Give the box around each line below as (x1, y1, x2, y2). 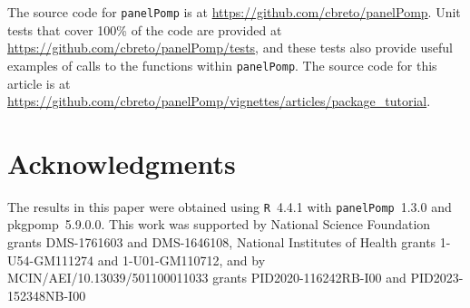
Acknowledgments (7, 144, 236, 181)
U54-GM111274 (7, 250, 93, 269)
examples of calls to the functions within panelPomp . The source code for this (7, 55, 437, 74)
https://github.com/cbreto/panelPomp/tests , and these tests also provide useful (7, 38, 453, 57)
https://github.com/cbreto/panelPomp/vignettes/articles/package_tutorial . (7, 91, 431, 111)
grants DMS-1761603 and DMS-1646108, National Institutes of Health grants (7, 233, 436, 252)
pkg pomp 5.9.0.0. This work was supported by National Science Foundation (7, 215, 431, 234)
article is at (7, 73, 71, 92)
